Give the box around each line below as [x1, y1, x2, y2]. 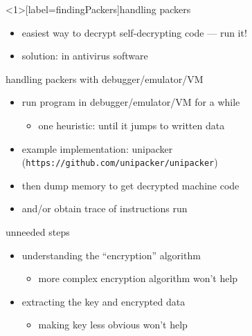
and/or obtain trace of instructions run [21, 201, 188, 216]
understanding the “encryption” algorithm [21, 248, 201, 262]
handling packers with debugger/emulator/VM [6, 71, 204, 86]
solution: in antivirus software [21, 48, 148, 63]
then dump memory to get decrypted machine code [21, 178, 240, 192]
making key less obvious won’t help [38, 317, 188, 332]
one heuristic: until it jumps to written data [38, 118, 225, 132]
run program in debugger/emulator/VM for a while [21, 95, 240, 109]
